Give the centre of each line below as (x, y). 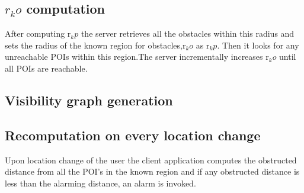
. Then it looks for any (258, 45)
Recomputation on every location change (133, 135)
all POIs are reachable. (46, 68)
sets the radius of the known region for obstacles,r (95, 45)
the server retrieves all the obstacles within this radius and (188, 33)
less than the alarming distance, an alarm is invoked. (100, 183)
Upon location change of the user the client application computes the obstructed (151, 160)
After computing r (38, 33)
